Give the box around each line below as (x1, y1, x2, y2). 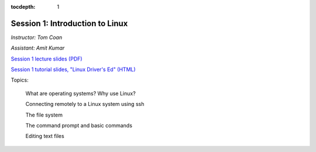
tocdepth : (11, 3, 36, 10)
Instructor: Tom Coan (11, 34, 63, 41)
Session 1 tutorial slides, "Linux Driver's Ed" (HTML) (11, 66, 136, 73)
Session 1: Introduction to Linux (11, 18, 128, 29)
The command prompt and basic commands (25, 122, 133, 129)
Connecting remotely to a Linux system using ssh (25, 101, 145, 108)
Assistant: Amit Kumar (11, 44, 65, 52)
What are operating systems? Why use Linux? (25, 90, 136, 97)
